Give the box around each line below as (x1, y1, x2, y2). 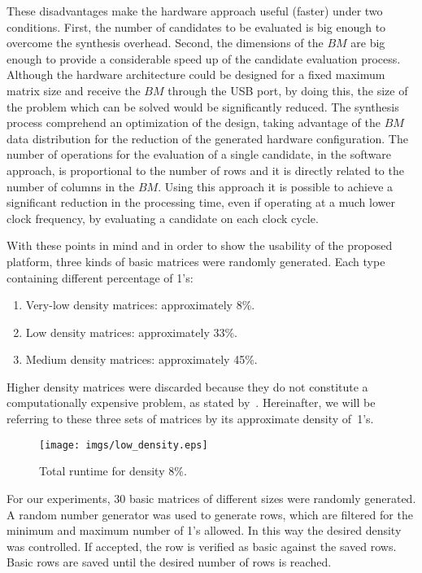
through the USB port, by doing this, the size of (167, 81, 408, 98)
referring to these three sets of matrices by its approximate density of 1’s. (7, 410, 374, 427)
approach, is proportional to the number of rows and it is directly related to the (7, 161, 404, 178)
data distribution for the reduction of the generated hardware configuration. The (7, 129, 408, 147)
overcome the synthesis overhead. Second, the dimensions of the (7, 34, 324, 51)
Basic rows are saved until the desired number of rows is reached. (7, 553, 332, 571)
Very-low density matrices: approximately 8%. (25, 296, 255, 313)
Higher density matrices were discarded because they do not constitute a (7, 378, 368, 395)
